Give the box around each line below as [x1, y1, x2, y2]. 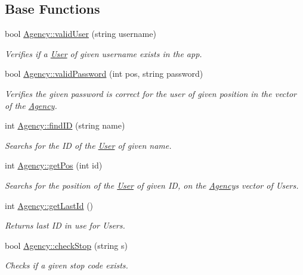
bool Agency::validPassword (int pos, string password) [5, 67, 203, 80]
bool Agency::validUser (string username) [5, 27, 156, 40]
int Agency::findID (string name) [5, 119, 125, 132]
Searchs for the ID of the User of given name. [5, 139, 172, 151]
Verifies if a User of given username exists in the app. [5, 47, 202, 60]
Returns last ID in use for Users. [5, 219, 125, 232]
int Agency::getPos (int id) [5, 159, 103, 171]
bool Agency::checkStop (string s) [5, 239, 128, 251]
